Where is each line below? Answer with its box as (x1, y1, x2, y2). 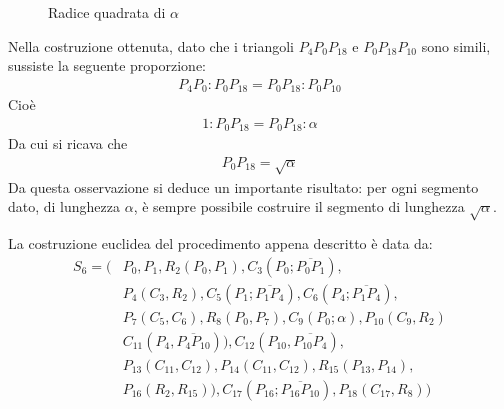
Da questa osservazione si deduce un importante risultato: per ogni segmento (8, 176, 479, 197)
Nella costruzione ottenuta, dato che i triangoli (8, 35, 294, 56)
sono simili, (421, 35, 491, 56)
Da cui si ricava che (8, 133, 128, 154)
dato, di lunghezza (8, 196, 121, 217)
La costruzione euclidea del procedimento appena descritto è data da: (8, 233, 433, 254)
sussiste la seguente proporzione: (8, 55, 207, 76)
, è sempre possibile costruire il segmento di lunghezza (133, 196, 465, 217)
